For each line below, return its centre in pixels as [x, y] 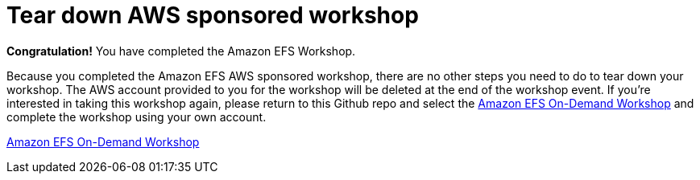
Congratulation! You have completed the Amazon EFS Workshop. [181, 51]
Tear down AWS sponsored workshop [213, 15]
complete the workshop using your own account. [137, 117]
